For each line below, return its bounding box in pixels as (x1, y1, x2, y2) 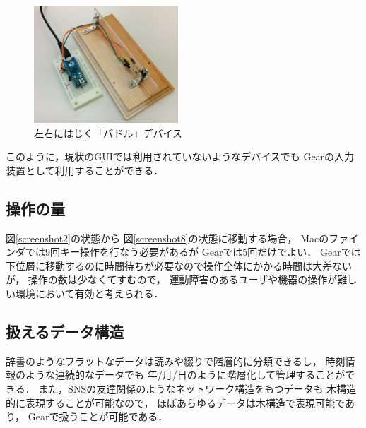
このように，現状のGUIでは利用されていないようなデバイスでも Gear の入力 (6, 149, 355, 164)
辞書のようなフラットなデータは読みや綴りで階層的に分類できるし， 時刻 (6, 353, 346, 368)
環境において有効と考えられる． (15, 285, 164, 300)
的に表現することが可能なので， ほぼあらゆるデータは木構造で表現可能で (6, 395, 345, 410)
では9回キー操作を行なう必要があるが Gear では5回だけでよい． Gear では (25, 244, 361, 259)
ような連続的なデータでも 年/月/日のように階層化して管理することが (25, 367, 346, 382)
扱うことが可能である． (59, 409, 168, 424)
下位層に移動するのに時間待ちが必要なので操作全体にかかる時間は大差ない (6, 258, 352, 273)
